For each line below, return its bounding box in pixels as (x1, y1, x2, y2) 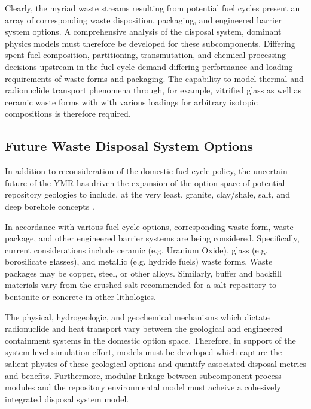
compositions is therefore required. (5, 107, 131, 120)
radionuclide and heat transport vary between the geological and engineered (5, 322, 283, 335)
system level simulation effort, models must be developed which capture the (5, 346, 282, 358)
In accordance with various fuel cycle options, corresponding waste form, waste (5, 220, 294, 232)
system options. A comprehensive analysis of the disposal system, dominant (5, 25, 282, 38)
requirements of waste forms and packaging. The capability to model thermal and (5, 72, 304, 84)
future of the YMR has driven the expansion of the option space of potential (5, 176, 285, 189)
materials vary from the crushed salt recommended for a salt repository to (5, 278, 277, 291)
